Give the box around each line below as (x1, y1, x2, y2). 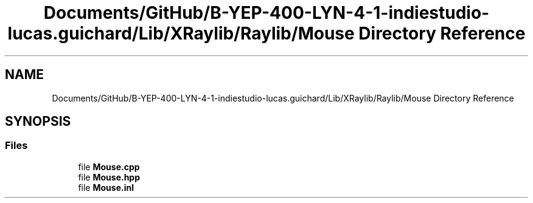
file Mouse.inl (78, 182, 134, 193)
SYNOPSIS (5, 114, 71, 129)
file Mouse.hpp (78, 171, 141, 182)
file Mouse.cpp (78, 161, 140, 172)
